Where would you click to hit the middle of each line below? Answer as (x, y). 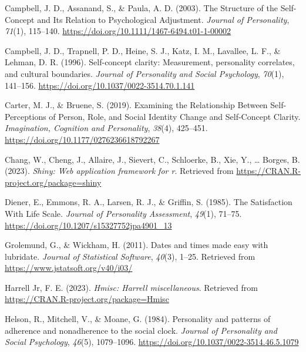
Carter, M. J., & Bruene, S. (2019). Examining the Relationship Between (136, 105)
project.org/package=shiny (53, 182)
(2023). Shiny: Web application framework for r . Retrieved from (119, 171)
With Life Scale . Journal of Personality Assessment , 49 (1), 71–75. (123, 213)
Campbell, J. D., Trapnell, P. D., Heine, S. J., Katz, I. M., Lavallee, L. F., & (143, 50)
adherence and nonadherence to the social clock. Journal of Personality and (141, 330)
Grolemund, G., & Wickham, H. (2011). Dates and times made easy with (137, 245)
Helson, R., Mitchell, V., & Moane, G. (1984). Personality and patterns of (138, 319)
